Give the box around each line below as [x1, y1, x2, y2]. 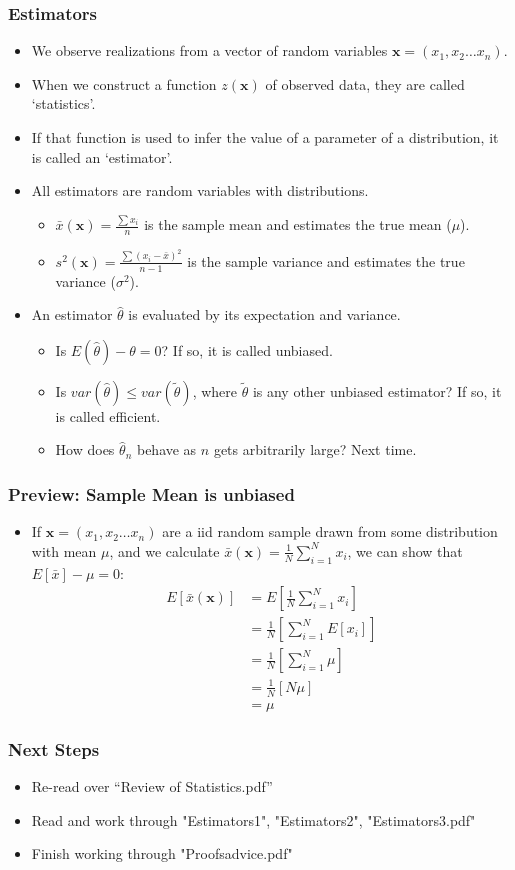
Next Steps [8, 736, 100, 761]
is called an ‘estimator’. [31, 146, 173, 167]
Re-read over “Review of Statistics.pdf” [31, 775, 273, 796]
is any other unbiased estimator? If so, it [252, 380, 502, 401]
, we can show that [347, 540, 463, 561]
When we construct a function [31, 73, 217, 94]
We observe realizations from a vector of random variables [31, 40, 388, 61]
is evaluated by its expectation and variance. [128, 304, 401, 325]
